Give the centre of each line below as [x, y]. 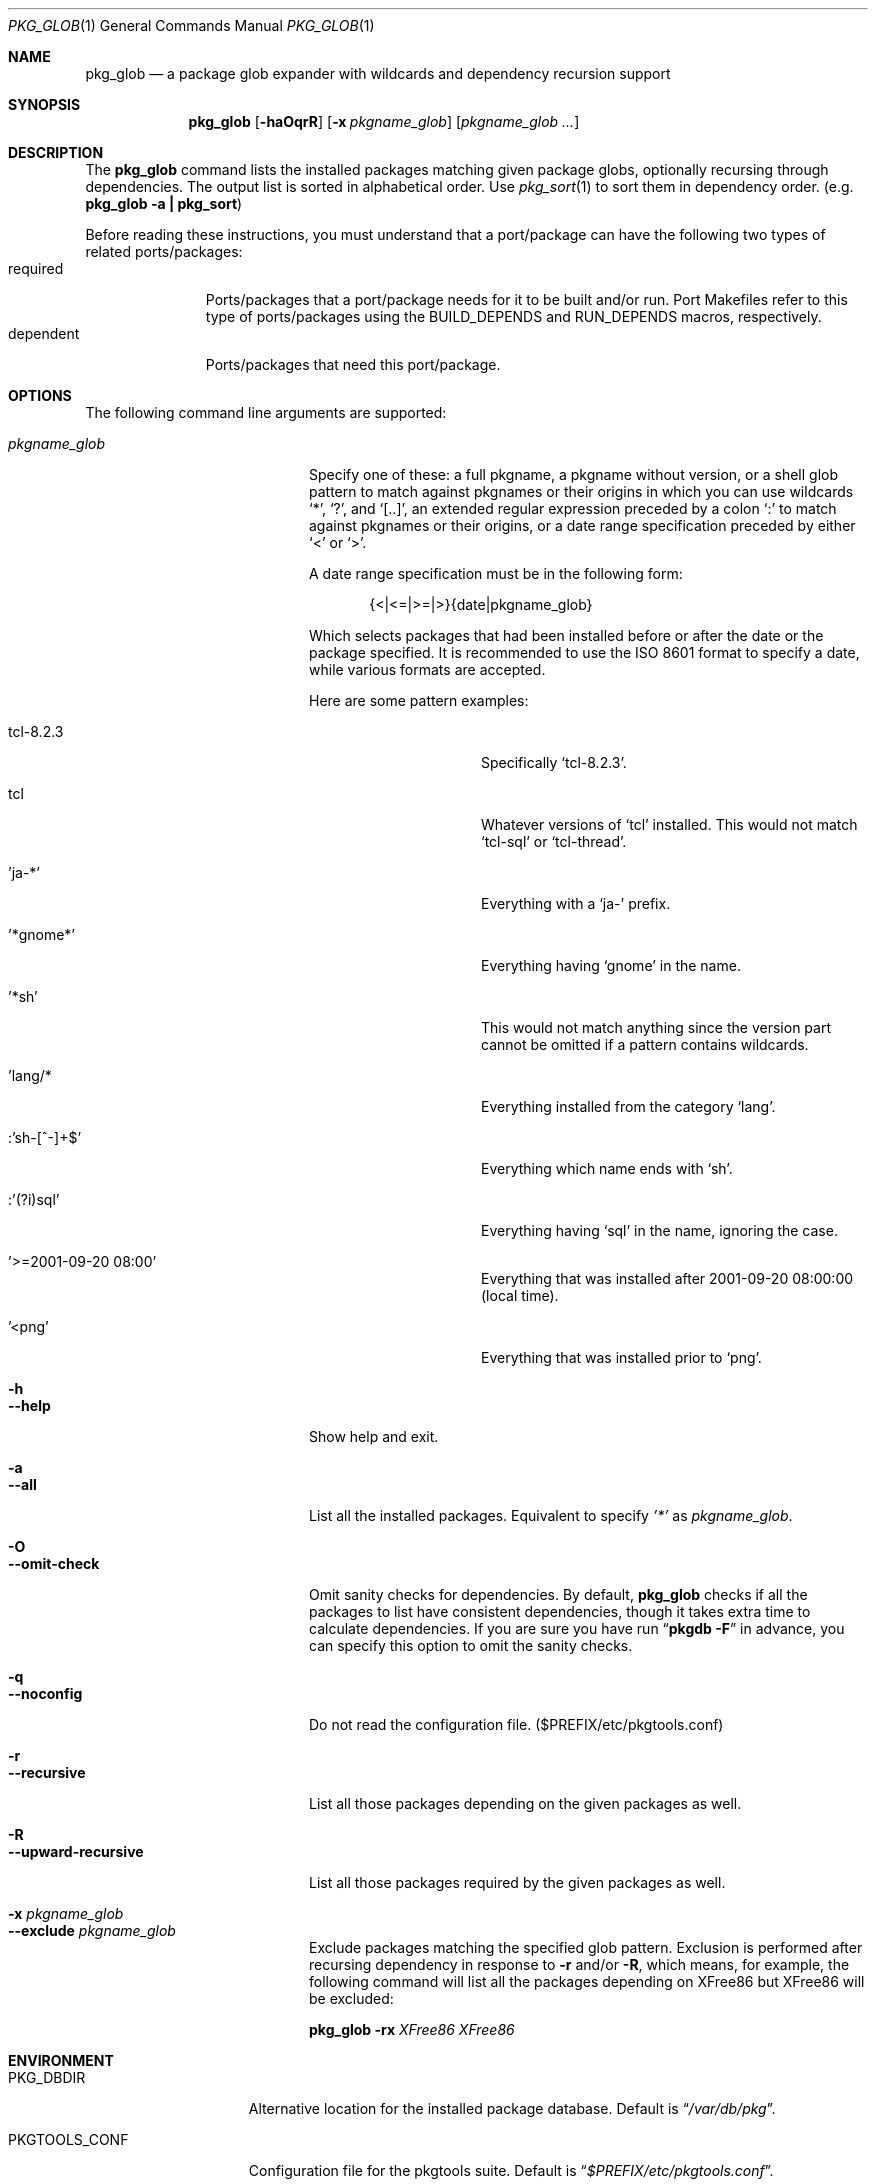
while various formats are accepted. [427, 669]
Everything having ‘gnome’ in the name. [611, 965]
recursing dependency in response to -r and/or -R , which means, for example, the [579, 1964]
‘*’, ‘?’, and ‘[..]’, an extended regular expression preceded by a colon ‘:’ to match [573, 508]
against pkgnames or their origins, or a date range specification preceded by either [582, 525]
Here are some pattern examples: [419, 700]
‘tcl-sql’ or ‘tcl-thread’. [554, 841]
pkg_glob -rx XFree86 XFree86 [412, 2029]
